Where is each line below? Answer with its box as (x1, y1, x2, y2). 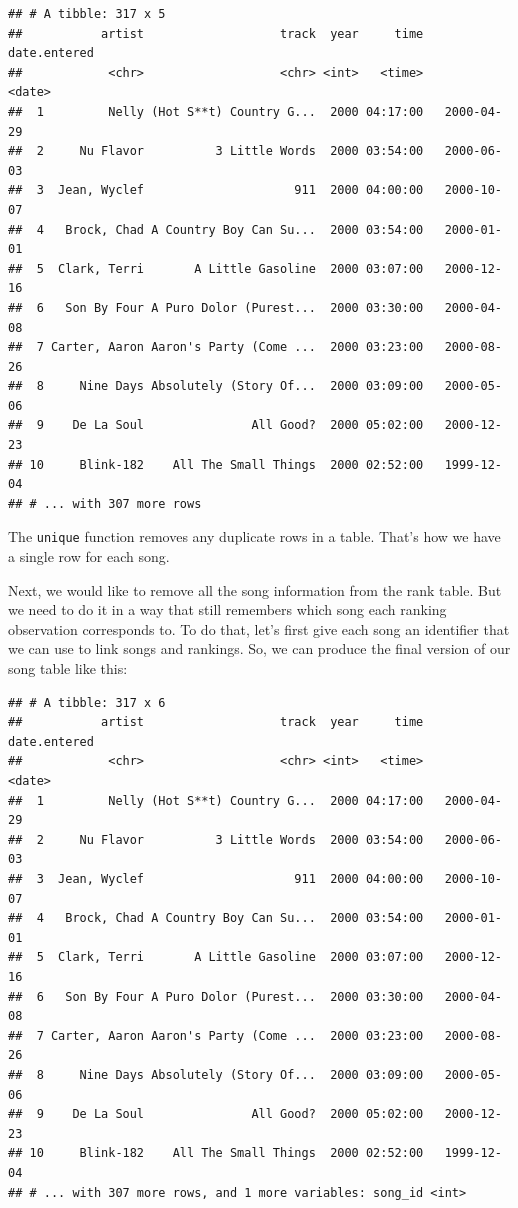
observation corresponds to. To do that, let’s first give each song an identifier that (8, 618, 510, 639)
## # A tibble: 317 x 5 (8, 7, 166, 21)
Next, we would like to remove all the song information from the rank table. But (8, 579, 502, 600)
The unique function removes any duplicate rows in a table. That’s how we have (8, 526, 501, 547)
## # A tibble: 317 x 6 (8, 695, 166, 710)
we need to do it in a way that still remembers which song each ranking (8, 599, 447, 620)
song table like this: (8, 658, 128, 679)
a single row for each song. (8, 546, 170, 567)
